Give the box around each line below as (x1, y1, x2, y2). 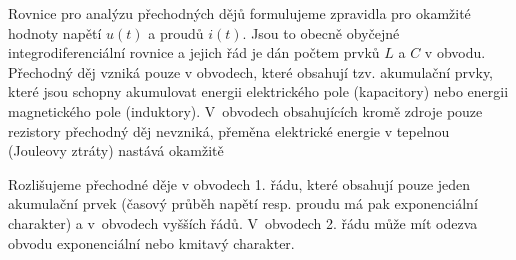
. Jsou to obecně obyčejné (242, 22, 400, 43)
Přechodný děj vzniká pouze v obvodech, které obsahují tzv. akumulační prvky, (8, 61, 493, 82)
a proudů (148, 22, 204, 43)
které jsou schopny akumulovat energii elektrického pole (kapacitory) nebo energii (8, 81, 509, 102)
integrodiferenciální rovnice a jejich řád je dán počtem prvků (8, 42, 380, 63)
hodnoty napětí (8, 22, 102, 43)
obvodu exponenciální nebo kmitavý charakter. (8, 232, 295, 253)
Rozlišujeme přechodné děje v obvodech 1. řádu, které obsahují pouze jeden (8, 173, 471, 194)
